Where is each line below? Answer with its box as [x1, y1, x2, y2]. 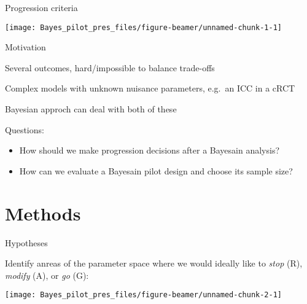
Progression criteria [5, 1, 78, 14]
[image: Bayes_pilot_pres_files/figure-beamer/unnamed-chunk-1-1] [5, 23, 282, 32]
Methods [5, 200, 81, 225]
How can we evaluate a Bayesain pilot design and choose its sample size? [19, 164, 293, 177]
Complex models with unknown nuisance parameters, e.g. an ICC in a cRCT [5, 82, 295, 95]
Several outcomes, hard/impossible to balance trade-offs [5, 61, 215, 74]
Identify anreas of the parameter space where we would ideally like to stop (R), [5, 257, 303, 270]
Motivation [5, 41, 46, 53]
